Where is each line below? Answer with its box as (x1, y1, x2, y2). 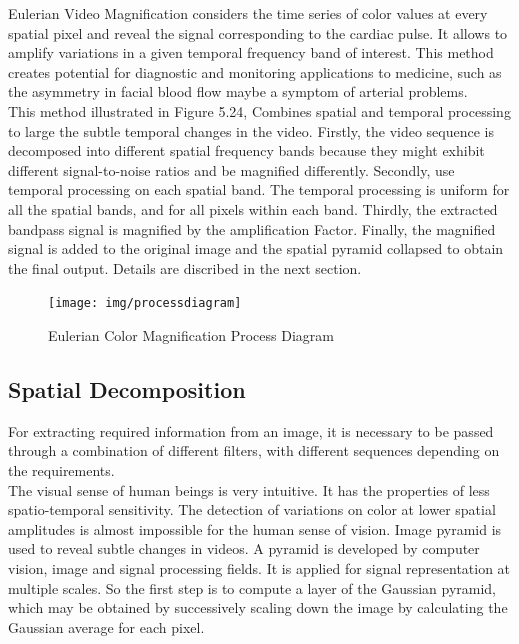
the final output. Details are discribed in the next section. (8, 257, 362, 278)
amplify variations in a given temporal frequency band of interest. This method (8, 42, 494, 63)
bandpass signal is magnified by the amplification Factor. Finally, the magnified (8, 218, 496, 239)
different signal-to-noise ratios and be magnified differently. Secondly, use (8, 159, 455, 180)
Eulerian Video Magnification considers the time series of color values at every (8, 3, 488, 23)
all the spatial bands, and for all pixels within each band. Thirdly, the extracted (8, 198, 498, 219)
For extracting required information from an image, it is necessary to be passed (8, 420, 494, 441)
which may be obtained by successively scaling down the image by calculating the (8, 597, 508, 618)
